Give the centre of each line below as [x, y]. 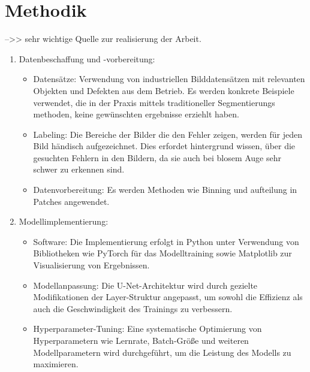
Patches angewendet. [71, 201]
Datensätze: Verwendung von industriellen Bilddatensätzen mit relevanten [169, 79]
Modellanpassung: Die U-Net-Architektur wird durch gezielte [145, 285]
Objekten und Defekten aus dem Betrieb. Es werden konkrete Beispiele [164, 90]
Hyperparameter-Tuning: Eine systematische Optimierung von [148, 329]
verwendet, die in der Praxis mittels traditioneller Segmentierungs [154, 102]
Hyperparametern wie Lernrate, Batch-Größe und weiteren [141, 340]
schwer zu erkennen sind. [79, 169]
